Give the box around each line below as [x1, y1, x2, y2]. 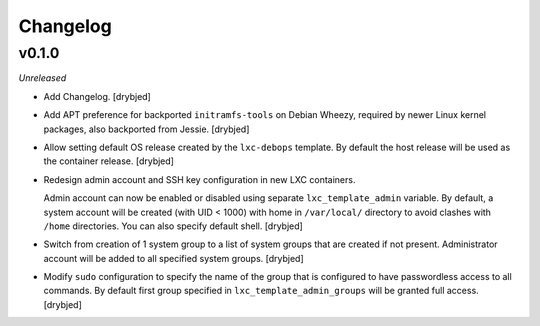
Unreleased [18, 72, 67, 84]
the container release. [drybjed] [43, 155, 175, 167]
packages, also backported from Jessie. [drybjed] [43, 123, 250, 135]
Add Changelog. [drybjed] [43, 90, 152, 102]
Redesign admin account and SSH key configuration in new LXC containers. [43, 173, 356, 185]
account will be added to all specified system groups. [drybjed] [43, 252, 304, 264]
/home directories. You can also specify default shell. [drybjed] [43, 220, 304, 232]
